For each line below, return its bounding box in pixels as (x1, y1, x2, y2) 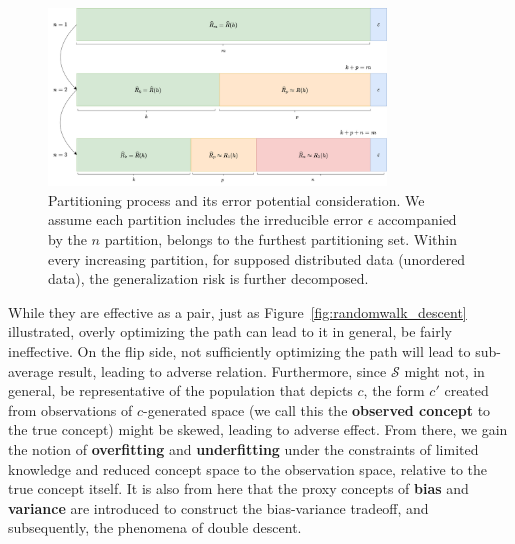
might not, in (404, 360, 485, 381)
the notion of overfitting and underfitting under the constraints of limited (8, 438, 479, 459)
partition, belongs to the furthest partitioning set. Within (104, 228, 457, 249)
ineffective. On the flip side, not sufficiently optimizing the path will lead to (8, 340, 471, 361)
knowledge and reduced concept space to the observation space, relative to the (8, 458, 488, 479)
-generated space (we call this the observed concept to (143, 399, 491, 420)
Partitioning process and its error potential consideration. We (48, 189, 425, 210)
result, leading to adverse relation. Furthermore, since (58, 360, 387, 381)
